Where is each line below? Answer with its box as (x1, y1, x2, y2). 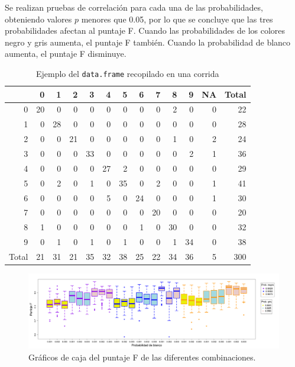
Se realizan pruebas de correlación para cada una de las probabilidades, (5, 1, 263, 13)
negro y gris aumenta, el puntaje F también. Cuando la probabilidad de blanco (5, 36, 291, 48)
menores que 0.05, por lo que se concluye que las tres (81, 12, 273, 25)
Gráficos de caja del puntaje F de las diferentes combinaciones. (28, 350, 256, 363)
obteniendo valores (5, 12, 72, 25)
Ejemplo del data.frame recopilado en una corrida (36, 67, 219, 79)
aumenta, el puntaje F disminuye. (5, 47, 127, 60)
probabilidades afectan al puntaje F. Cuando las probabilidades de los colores (5, 24, 286, 37)
